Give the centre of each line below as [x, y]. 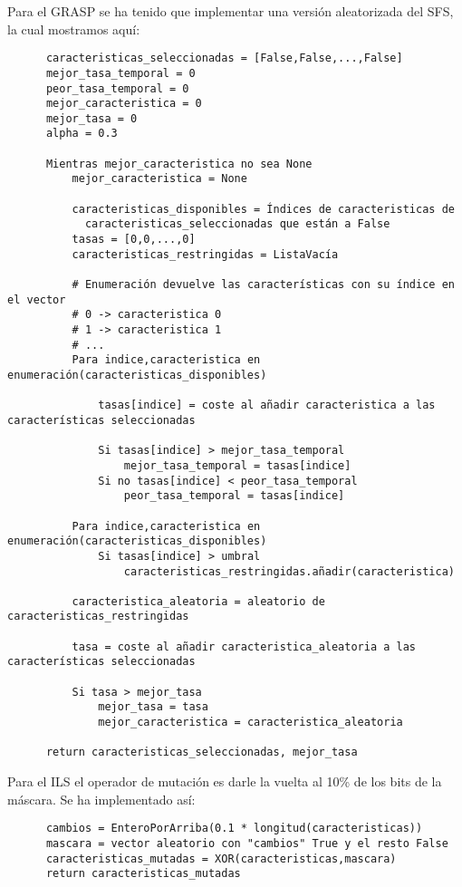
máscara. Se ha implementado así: [101, 799]
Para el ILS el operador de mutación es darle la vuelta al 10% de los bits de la [225, 781]
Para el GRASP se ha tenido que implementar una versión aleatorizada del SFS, [231, 11]
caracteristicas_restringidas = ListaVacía [205, 254]
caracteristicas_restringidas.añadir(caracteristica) [289, 571]
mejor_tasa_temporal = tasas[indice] [237, 465]
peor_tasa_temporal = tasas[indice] [234, 496]
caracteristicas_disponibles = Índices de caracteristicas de [263, 209]
